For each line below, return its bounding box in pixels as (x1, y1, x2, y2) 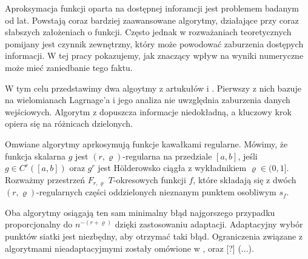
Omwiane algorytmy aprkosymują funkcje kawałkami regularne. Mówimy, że (5, 137, 288, 150)
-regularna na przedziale (122, 149, 212, 162)
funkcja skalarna (5, 149, 66, 162)
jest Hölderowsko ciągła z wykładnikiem (98, 161, 247, 174)
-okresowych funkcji (113, 173, 186, 186)
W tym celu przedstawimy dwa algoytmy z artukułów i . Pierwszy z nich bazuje (5, 81, 301, 94)
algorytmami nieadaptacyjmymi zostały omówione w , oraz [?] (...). (5, 241, 254, 254)
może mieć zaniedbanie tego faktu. (5, 61, 133, 73)
